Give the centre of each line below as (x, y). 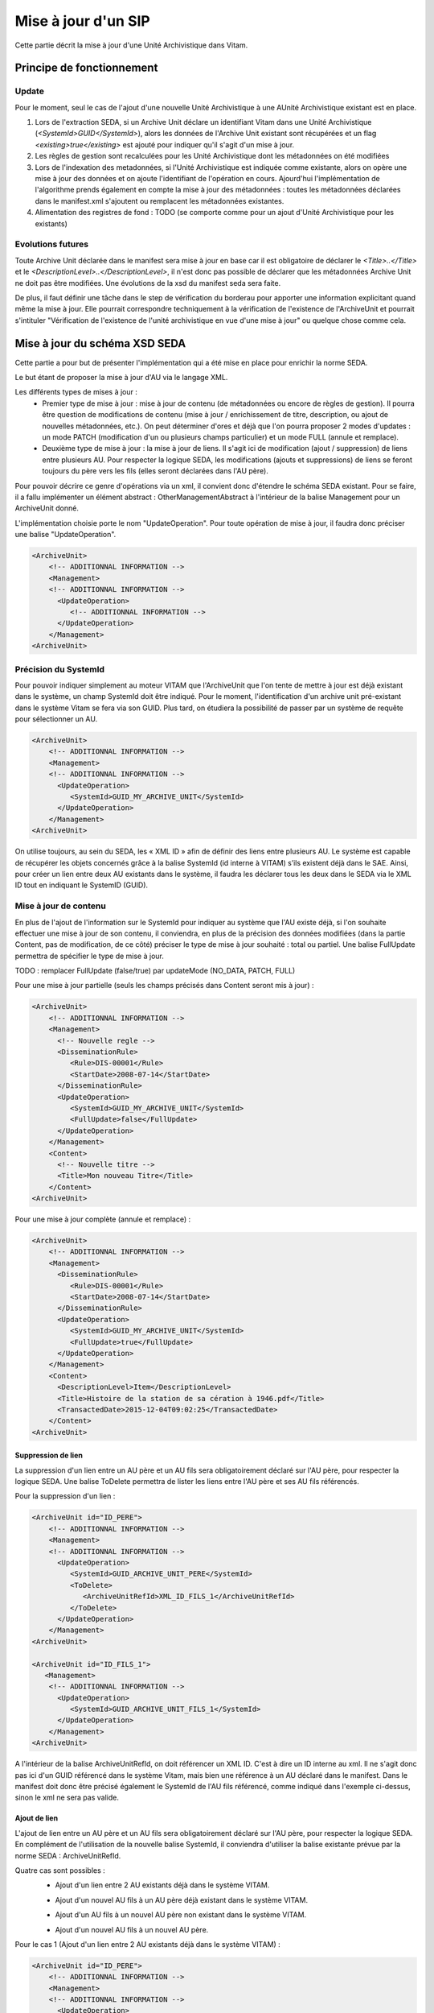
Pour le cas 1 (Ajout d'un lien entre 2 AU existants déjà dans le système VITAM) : (147, 1944)
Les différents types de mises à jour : (76, 392)
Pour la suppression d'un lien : (65, 1496)
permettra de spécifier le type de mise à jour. (89, 956)
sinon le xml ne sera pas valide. (67, 1798)
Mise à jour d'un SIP (82, 21)
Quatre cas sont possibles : (60, 1870)
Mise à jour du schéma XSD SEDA (100, 343)
